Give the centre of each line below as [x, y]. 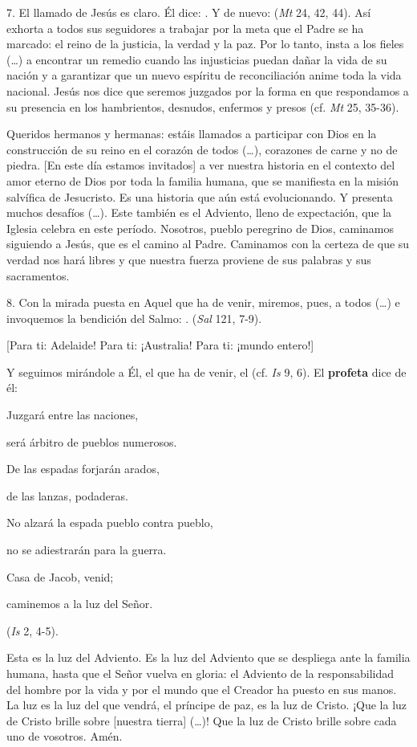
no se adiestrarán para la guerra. [87, 550]
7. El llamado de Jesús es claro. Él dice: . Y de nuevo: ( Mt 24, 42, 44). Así [189, 12]
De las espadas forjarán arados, [83, 469]
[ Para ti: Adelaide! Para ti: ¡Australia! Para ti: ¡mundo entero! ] [160, 345]
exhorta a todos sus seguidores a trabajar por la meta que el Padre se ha [185, 28]
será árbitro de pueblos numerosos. [92, 441]
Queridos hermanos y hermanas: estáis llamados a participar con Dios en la [192, 134]
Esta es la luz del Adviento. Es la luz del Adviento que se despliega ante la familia [208, 657]
